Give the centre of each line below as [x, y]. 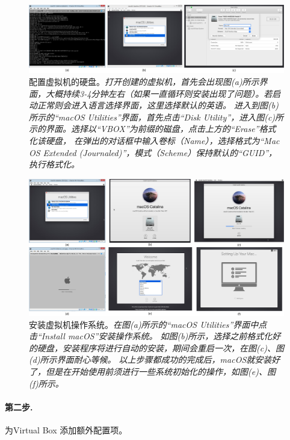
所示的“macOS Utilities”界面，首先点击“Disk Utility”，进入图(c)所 [156, 117]
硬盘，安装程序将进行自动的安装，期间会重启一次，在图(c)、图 [160, 347]
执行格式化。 [54, 164]
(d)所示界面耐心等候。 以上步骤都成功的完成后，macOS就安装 [150, 360]
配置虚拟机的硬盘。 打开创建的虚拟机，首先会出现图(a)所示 [144, 82]
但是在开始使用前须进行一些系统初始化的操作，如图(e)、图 [160, 372]
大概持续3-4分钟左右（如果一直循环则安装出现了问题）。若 [159, 93]
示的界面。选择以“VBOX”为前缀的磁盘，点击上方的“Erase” [144, 129]
